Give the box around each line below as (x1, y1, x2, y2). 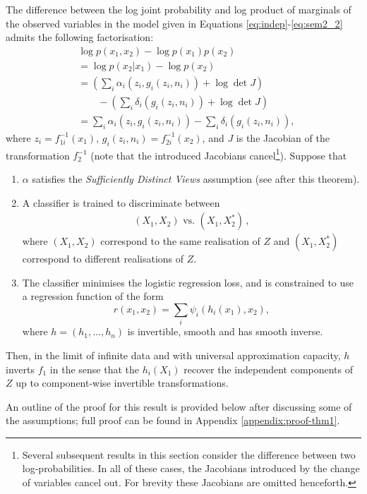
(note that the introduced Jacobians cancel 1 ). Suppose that (90, 145, 347, 162)
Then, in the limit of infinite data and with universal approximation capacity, (6, 347, 341, 362)
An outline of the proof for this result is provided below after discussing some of (6, 399, 352, 414)
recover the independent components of (183, 361, 354, 376)
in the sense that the (49, 361, 139, 376)
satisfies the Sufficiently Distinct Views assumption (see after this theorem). (32, 171, 360, 186)
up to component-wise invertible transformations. (16, 375, 229, 390)
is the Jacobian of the (236, 130, 330, 145)
